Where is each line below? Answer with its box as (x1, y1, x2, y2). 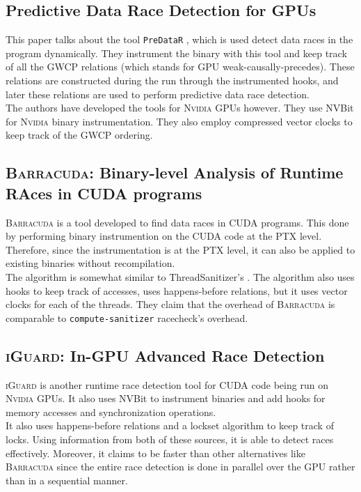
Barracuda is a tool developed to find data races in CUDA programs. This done (6, 215, 349, 229)
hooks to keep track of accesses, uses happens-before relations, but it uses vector (6, 283, 348, 298)
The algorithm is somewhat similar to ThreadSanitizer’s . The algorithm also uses (6, 269, 355, 284)
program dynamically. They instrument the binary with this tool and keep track (6, 45, 347, 60)
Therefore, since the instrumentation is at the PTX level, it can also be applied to (6, 242, 355, 256)
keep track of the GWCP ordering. (6, 128, 153, 142)
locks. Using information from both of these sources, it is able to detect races (6, 432, 334, 446)
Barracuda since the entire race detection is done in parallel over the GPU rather (6, 459, 355, 474)
